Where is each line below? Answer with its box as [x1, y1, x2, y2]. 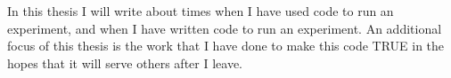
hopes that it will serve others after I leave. [7, 53, 242, 72]
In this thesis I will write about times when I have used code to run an [7, 2, 394, 19]
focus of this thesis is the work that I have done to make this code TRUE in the [7, 36, 445, 55]
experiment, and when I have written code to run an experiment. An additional [7, 19, 442, 37]
